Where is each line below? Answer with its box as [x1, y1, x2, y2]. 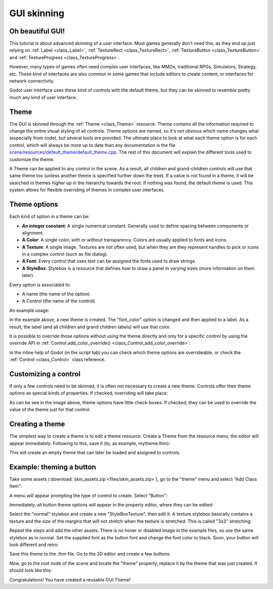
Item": [9, 483, 22, 489]
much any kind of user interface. [9, 94, 77, 100]
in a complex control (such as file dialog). [22, 251, 108, 257]
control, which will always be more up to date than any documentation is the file [9, 142, 175, 148]
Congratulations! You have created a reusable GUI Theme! [9, 576, 131, 582]
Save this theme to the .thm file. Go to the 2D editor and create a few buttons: [9, 551, 171, 557]
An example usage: [9, 307, 50, 313]
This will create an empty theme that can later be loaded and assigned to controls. [9, 449, 181, 455]
